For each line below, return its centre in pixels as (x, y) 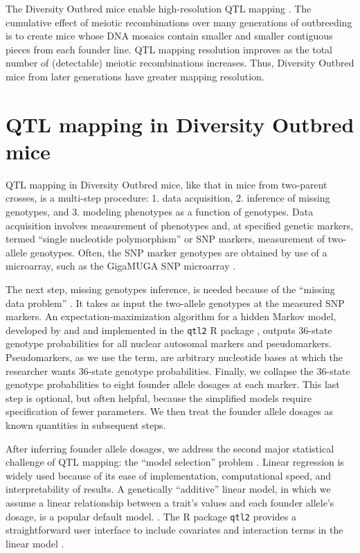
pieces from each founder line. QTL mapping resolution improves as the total (169, 49)
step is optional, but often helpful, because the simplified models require (159, 397)
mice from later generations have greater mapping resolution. (135, 76)
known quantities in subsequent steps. (86, 425)
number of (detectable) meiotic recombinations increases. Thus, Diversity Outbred (180, 63)
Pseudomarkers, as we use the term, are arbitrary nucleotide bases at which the (174, 357)
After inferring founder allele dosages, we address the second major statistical (170, 448)
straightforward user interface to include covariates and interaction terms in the (174, 530)
